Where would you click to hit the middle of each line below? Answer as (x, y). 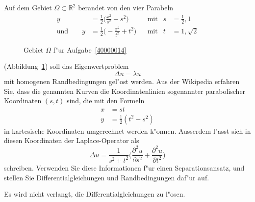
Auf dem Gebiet (28, 7)
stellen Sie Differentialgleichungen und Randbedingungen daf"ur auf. (107, 177)
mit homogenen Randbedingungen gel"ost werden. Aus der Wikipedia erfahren (122, 81)
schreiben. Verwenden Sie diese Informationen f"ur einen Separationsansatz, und (124, 167)
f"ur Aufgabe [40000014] (90, 49)
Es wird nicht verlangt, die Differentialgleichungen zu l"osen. (95, 194)
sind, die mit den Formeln (105, 101)
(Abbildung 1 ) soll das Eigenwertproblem (66, 66)
